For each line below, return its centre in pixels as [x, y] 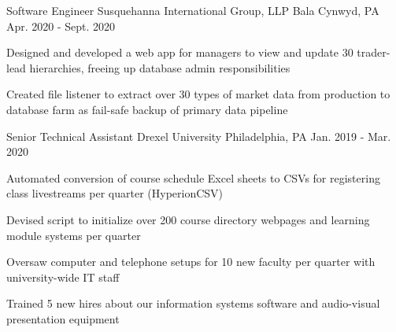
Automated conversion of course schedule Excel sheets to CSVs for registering [193, 177]
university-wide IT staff [63, 277]
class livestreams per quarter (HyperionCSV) [115, 193]
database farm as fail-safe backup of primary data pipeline [147, 109]
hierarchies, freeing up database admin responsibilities [160, 67]
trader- [374, 52]
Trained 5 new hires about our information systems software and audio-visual [193, 303]
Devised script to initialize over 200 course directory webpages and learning [188, 219]
